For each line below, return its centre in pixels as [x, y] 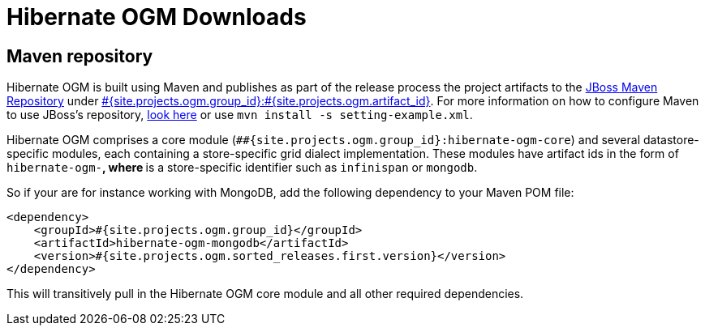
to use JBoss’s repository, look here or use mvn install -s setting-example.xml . [240, 115]
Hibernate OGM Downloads [157, 17]
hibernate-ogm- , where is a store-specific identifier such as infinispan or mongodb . [242, 168]
